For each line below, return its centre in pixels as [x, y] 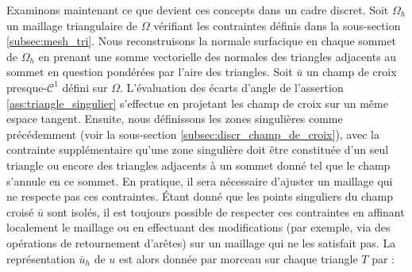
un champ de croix [351, 72]
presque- [27, 87]
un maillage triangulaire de [72, 25]
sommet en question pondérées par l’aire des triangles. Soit [150, 72]
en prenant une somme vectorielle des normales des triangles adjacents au [218, 56]
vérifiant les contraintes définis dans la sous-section [277, 25]
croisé [20, 211]
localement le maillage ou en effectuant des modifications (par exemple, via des [198, 227]
